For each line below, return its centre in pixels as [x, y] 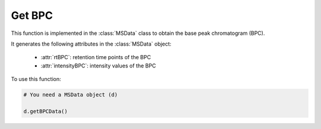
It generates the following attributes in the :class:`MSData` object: [91, 44]
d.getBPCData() [45, 111]
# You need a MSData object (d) [71, 95]
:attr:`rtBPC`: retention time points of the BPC [96, 57]
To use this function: [36, 79]
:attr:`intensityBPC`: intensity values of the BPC [98, 66]
